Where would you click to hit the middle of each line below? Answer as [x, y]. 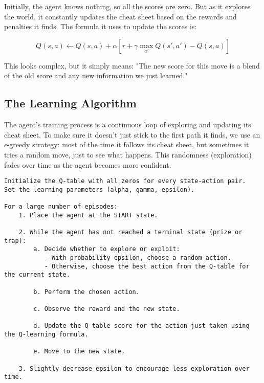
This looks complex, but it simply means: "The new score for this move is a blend [132, 65]
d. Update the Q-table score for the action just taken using [141, 326]
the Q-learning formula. [46, 334]
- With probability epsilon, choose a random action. [138, 258]
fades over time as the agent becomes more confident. [88, 164]
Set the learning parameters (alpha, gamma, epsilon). [100, 189]
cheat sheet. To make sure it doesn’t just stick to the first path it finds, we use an [132, 134]
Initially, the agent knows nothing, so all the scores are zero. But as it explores [127, 6]
